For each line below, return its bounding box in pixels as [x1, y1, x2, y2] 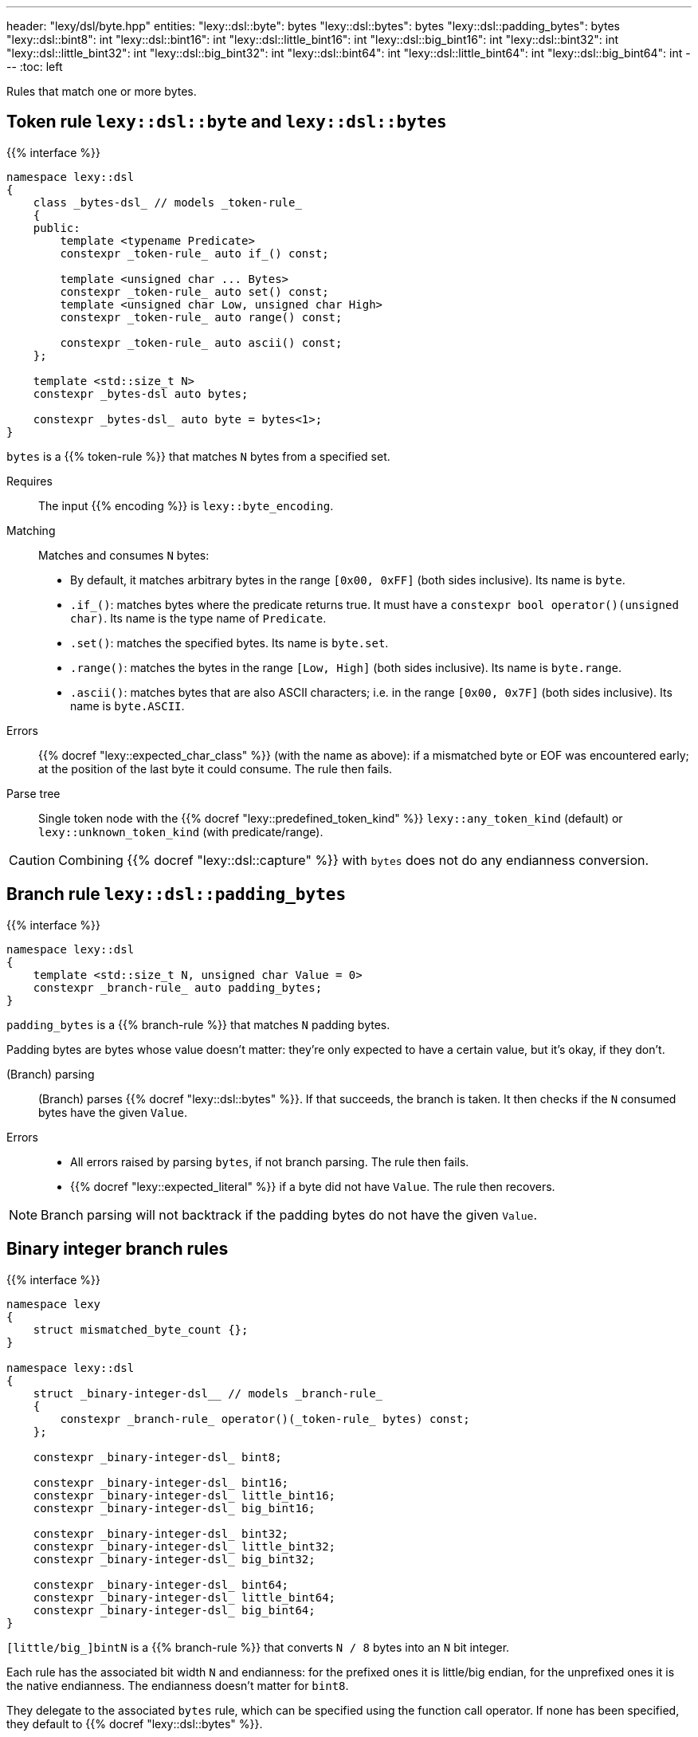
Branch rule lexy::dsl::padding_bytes [6, 884, 347, 905]
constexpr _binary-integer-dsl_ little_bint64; [33, 1590, 336, 1604]
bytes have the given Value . [38, 1105, 188, 1119]
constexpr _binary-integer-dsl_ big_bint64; [33, 1603, 316, 1617]
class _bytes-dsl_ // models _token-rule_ [33, 195, 302, 209]
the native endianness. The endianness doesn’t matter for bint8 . [6, 1678, 349, 1692]
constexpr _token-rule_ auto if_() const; [60, 246, 329, 260]
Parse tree [6, 786, 61, 800]
